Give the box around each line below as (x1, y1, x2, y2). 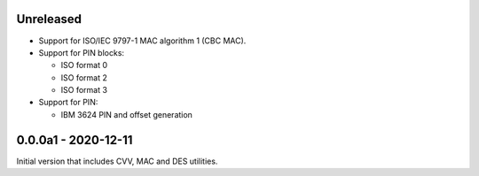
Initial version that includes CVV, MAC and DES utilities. (16, 156, 218, 166)
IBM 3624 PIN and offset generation (60, 109, 192, 119)
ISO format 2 (60, 72, 108, 83)
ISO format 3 (60, 85, 108, 96)
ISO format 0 (60, 60, 108, 71)
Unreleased (16, 11, 82, 27)
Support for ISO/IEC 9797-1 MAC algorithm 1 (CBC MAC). (38, 35, 247, 46)
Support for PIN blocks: (38, 47, 124, 57)
